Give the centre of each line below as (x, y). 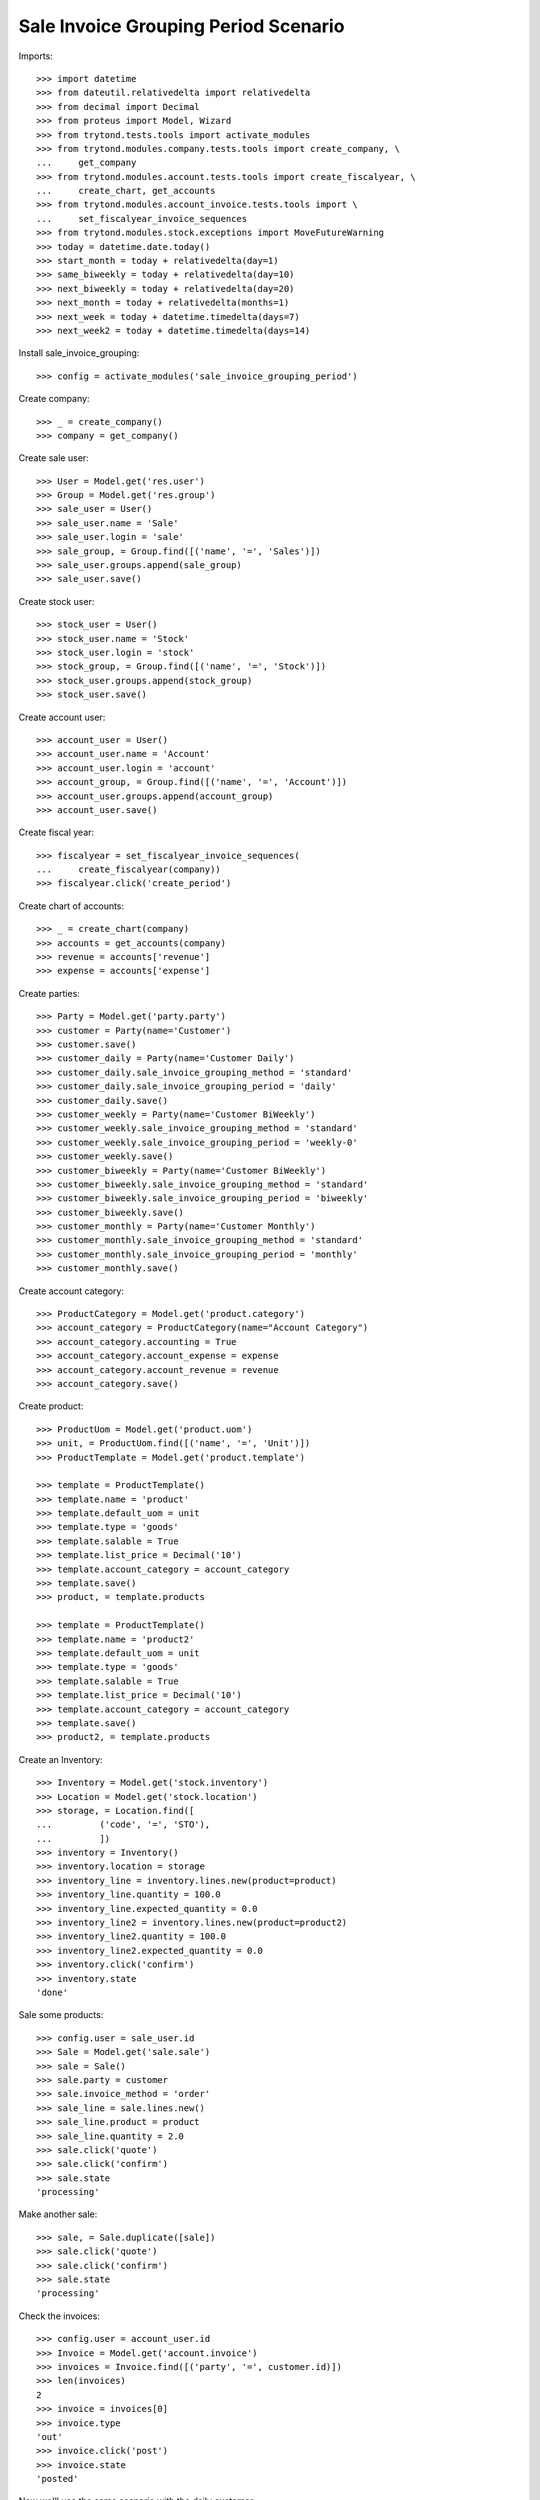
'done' (52, 1992)
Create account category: (71, 1291)
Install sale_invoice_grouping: (79, 353)
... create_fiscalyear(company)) (129, 869)
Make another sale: (58, 2214)
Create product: (51, 1406)
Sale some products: (61, 2015)
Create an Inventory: (61, 1759)
